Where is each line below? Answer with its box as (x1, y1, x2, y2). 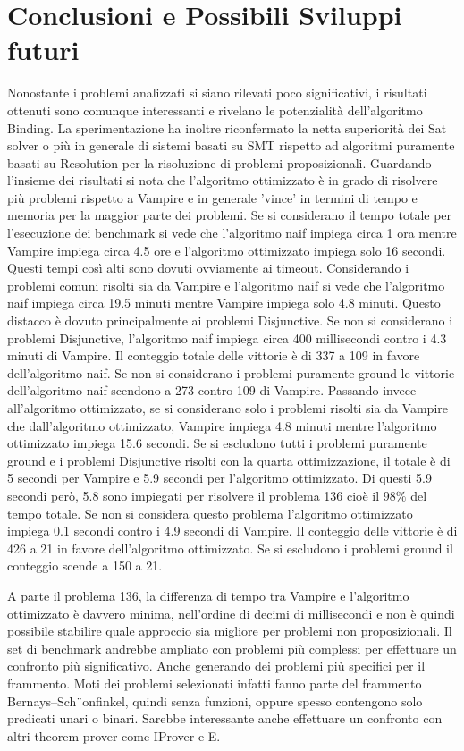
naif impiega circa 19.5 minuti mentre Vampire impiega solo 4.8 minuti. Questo (7, 293, 441, 312)
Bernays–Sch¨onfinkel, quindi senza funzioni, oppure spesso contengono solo (7, 691, 423, 710)
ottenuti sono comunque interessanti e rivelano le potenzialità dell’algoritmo (7, 100, 423, 119)
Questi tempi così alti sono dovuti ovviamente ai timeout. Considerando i (7, 258, 409, 277)
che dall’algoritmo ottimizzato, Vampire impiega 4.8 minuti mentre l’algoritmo (7, 416, 437, 435)
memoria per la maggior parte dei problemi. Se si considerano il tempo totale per (7, 206, 452, 224)
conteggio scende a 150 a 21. (7, 556, 163, 575)
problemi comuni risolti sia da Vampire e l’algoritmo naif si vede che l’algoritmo (7, 275, 445, 294)
